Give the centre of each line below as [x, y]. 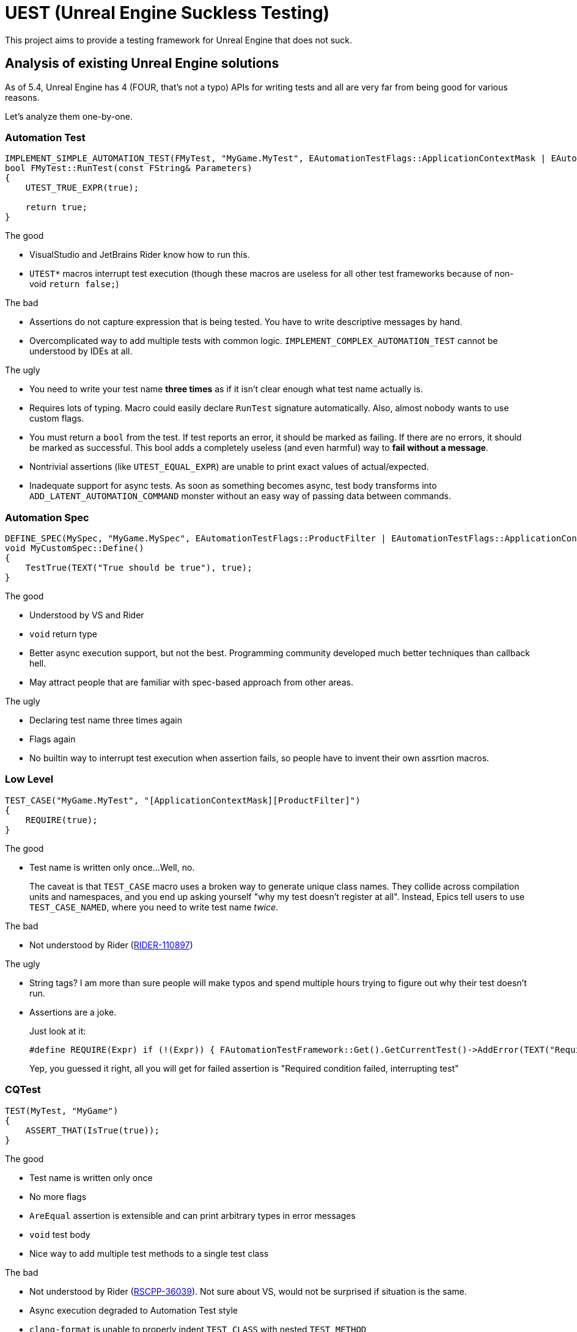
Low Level [29, 779]
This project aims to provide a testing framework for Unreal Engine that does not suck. [179, 40]
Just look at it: [58, 1031]
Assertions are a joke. [73, 1012]
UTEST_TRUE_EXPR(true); [82, 188]
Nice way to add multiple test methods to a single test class [149, 1253]
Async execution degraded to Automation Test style [134, 1310]
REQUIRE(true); [61, 820]
